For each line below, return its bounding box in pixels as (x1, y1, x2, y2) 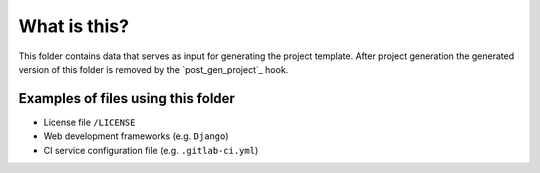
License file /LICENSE (43, 116, 136, 128)
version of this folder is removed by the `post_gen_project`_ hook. (18, 63, 289, 75)
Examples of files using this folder (18, 90, 235, 107)
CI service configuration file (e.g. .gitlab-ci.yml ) (43, 144, 259, 156)
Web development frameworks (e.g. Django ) (43, 130, 229, 142)
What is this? (18, 15, 130, 37)
